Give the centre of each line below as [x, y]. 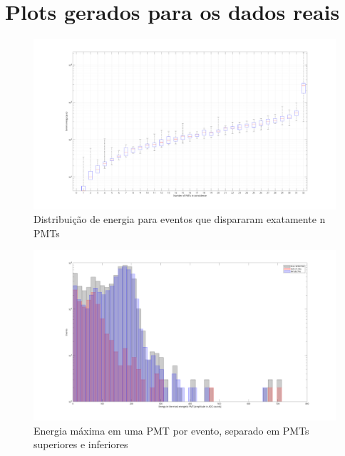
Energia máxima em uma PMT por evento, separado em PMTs [171, 430]
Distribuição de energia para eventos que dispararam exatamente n [180, 219]
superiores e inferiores [81, 444]
